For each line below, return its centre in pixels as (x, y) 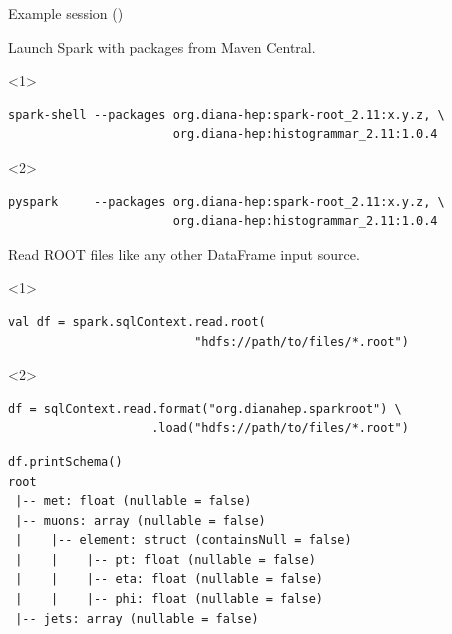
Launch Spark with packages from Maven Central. (162, 46)
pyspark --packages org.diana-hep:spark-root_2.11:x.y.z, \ (226, 201)
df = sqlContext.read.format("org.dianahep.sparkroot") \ (205, 408)
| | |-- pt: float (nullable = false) (165, 559)
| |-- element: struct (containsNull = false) (183, 540)
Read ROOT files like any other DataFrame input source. (184, 253)
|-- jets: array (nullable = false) (137, 618)
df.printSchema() (65, 461)
